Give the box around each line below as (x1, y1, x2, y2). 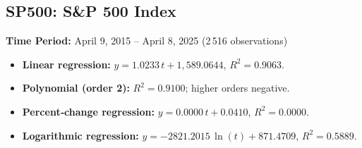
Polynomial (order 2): (22, 80, 130, 95)
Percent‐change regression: (22, 104, 155, 118)
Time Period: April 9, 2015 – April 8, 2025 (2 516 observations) (6, 33, 288, 48)
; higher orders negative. (185, 80, 290, 95)
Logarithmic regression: (22, 128, 139, 142)
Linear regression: (22, 56, 111, 71)
